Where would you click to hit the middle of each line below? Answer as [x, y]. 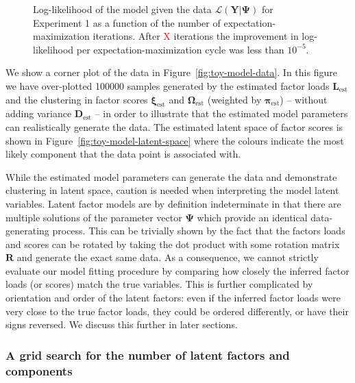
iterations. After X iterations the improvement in [196, 36]
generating [27, 231]
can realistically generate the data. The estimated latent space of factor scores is [174, 126]
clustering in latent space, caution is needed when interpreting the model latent [172, 190]
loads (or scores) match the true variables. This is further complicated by [159, 284]
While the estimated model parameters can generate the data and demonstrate [171, 176]
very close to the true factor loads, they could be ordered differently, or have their [177, 311]
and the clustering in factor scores [77, 99]
